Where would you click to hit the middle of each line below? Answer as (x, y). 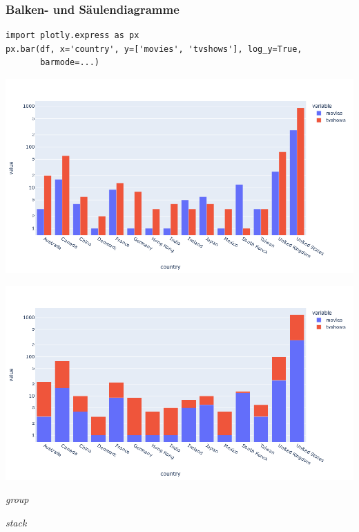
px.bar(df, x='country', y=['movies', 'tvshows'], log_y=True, (154, 49)
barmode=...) (70, 63)
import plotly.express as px (72, 36)
